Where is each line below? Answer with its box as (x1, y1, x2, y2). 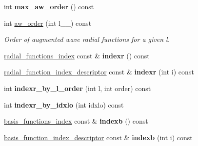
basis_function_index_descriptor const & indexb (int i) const (4, 132, 193, 142)
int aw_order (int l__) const (4, 18, 92, 28)
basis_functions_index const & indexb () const (4, 116, 148, 126)
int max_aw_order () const (4, 1, 94, 11)
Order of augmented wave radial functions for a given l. (4, 34, 170, 44)
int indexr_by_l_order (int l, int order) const (4, 83, 151, 93)
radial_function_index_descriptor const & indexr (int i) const (4, 67, 194, 77)
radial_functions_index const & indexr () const (4, 50, 150, 60)
